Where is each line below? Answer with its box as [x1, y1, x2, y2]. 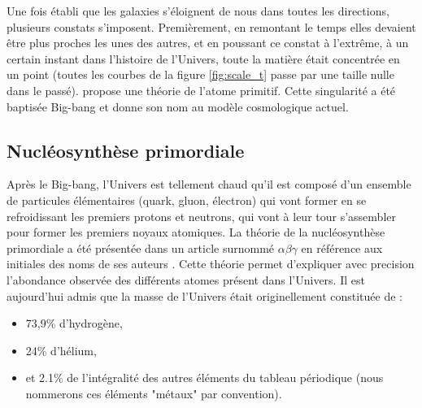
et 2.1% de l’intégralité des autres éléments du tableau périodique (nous [25, 369, 384, 386]
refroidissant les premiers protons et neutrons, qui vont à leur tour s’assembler [7, 207, 396, 224]
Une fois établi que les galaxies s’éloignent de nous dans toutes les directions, [7, 2, 389, 19]
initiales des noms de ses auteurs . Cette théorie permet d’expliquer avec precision [7, 255, 415, 272]
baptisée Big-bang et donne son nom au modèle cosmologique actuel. [7, 98, 349, 115]
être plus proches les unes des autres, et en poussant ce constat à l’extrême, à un [7, 34, 409, 51]
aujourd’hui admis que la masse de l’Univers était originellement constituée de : [7, 287, 402, 304]
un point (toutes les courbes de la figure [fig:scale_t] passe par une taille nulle [7, 66, 394, 83]
